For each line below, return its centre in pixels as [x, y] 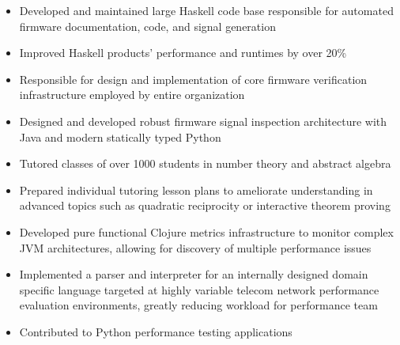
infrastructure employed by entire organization [132, 95]
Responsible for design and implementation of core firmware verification [193, 79]
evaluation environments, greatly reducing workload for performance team [198, 305]
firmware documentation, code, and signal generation [147, 26]
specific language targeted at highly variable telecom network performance [199, 289]
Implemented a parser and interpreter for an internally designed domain [194, 274]
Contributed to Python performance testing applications [156, 331]
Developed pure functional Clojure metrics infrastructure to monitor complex [206, 231]
